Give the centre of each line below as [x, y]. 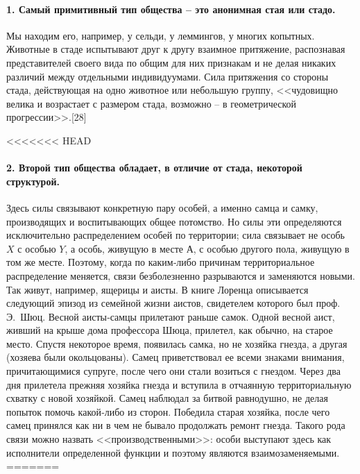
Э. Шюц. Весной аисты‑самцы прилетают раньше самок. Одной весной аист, [171, 316]
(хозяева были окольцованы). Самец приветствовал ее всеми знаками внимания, [175, 357]
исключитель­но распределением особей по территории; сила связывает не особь [175, 235]
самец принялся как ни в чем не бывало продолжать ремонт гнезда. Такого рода [176, 425]
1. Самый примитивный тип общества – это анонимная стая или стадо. [171, 9]
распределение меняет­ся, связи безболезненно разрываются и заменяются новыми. [181, 275]
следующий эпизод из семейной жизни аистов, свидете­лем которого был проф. [173, 303]
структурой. [33, 181]
